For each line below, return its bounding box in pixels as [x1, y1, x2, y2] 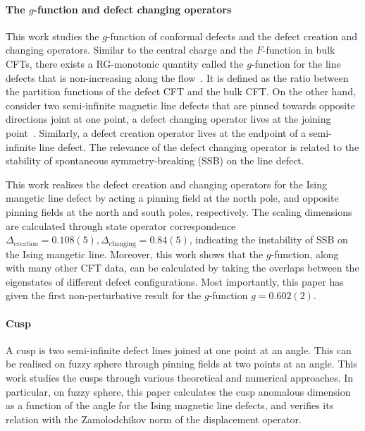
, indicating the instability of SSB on [189, 232, 348, 247]
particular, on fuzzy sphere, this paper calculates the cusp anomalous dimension [6, 384, 351, 399]
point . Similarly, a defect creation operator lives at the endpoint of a [6, 125, 307, 140]
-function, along [271, 246, 339, 261]
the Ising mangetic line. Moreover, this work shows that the [6, 246, 264, 261]
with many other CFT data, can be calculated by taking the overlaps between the [6, 260, 359, 275]
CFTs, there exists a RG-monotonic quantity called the [6, 56, 244, 71]
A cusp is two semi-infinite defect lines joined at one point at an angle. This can [6, 342, 352, 357]
